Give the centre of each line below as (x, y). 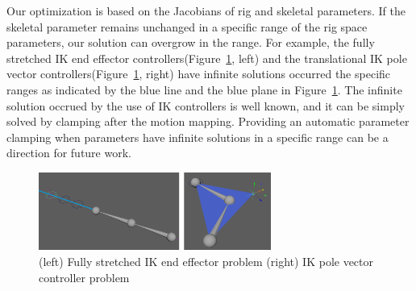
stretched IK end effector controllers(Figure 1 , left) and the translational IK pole (207, 58)
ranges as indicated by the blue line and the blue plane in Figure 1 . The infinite (204, 89)
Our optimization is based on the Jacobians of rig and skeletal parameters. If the (206, 10)
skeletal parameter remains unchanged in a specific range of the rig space (187, 26)
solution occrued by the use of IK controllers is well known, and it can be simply (206, 105)
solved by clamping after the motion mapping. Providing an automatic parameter (208, 121)
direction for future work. (69, 153)
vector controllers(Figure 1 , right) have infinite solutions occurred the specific (199, 74)
